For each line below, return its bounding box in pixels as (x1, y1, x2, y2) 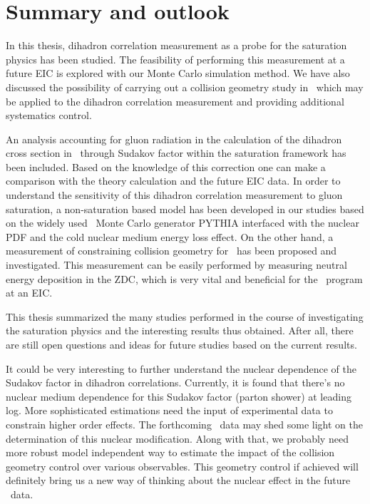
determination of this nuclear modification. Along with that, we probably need (6, 431, 349, 446)
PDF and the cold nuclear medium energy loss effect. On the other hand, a (6, 229, 334, 244)
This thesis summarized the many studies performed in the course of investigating (6, 309, 364, 324)
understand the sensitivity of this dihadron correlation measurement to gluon (6, 187, 343, 202)
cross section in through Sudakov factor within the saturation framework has (6, 145, 346, 160)
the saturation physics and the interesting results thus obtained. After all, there (6, 323, 354, 338)
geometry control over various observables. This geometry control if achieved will (6, 458, 359, 473)
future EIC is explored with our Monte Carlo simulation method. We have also (6, 66, 350, 81)
